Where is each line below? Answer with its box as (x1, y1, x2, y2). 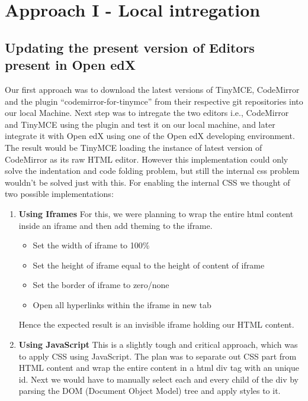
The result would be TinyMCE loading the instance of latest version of (5, 141, 262, 153)
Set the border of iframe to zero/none (33, 279, 169, 291)
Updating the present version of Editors (5, 38, 255, 56)
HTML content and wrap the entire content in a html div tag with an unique (18, 361, 299, 374)
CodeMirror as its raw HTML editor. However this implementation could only (5, 153, 288, 165)
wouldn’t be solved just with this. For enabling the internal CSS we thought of (5, 176, 290, 188)
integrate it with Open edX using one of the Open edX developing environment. (5, 130, 295, 142)
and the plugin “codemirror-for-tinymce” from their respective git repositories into (5, 95, 303, 107)
